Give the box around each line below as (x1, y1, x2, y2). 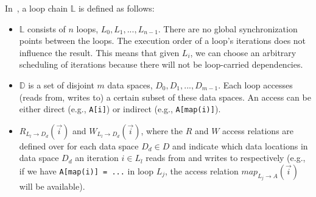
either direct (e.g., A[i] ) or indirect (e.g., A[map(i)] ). (19, 102, 221, 115)
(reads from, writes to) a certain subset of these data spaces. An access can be (19, 90, 311, 103)
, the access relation (165, 165, 239, 177)
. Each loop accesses (218, 78, 293, 91)
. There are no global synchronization (158, 22, 298, 35)
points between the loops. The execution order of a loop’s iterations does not (19, 34, 306, 47)
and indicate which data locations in (172, 139, 308, 152)
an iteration (75, 151, 119, 164)
